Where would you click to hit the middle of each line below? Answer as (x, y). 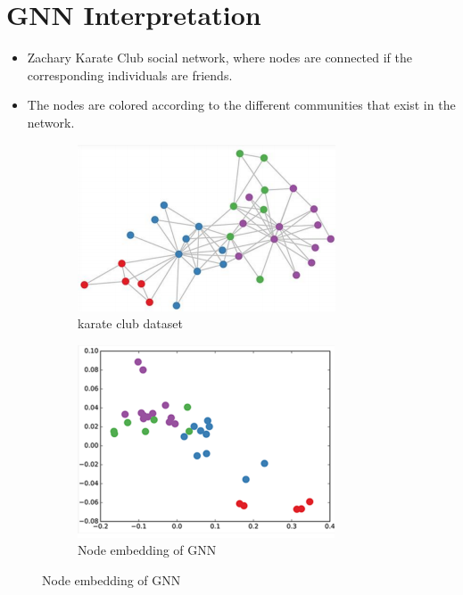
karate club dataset (130, 323)
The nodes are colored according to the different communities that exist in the (241, 105)
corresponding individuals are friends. (130, 74)
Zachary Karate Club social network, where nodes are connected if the (220, 58)
